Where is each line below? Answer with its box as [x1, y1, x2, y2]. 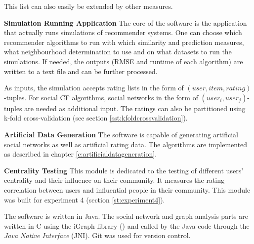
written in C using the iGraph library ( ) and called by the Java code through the [4, 220, 250, 231]
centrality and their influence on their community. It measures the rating [4, 175, 225, 185]
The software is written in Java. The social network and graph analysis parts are [4, 211, 248, 221]
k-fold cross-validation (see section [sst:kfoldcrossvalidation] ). [4, 113, 188, 123]
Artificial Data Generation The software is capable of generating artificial [4, 129, 238, 139]
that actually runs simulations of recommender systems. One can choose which [4, 27, 242, 38]
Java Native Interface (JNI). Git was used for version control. [4, 230, 191, 241]
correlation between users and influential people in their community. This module [4, 184, 251, 195]
